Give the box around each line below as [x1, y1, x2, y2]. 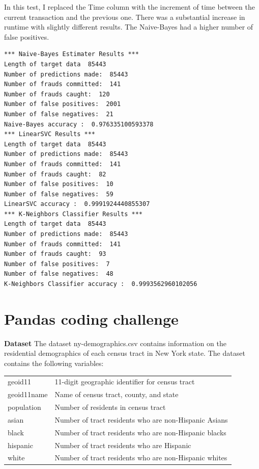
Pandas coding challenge [4, 308, 179, 329]
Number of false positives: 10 [4, 180, 113, 188]
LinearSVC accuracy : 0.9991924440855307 [4, 200, 150, 208]
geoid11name [8, 389, 48, 400]
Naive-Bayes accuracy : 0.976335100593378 [4, 120, 154, 128]
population [8, 401, 41, 412]
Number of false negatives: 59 [4, 190, 113, 198]
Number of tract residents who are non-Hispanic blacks [54, 427, 226, 437]
